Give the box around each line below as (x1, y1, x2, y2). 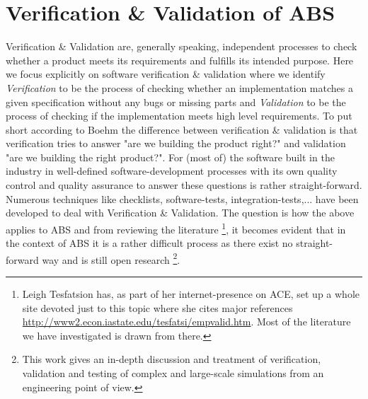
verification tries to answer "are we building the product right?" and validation (6, 136, 346, 151)
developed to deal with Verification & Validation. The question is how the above (6, 205, 355, 220)
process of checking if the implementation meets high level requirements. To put (6, 108, 352, 123)
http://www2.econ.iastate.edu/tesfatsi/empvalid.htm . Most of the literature (22, 314, 351, 329)
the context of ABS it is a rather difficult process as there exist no (6, 236, 293, 250)
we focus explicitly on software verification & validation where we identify (6, 66, 326, 81)
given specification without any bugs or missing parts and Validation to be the (6, 94, 346, 109)
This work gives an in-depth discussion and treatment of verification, (22, 352, 321, 366)
